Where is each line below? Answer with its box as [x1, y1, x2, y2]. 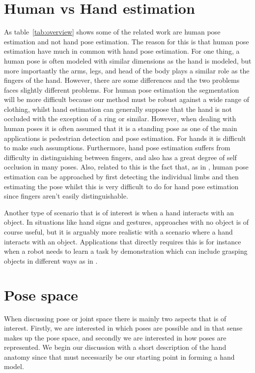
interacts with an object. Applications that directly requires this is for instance [4, 236, 241, 246]
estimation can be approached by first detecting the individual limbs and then [4, 171, 239, 182]
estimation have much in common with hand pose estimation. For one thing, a [4, 46, 240, 56]
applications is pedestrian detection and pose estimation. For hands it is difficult [4, 133, 246, 143]
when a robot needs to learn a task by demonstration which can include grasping [4, 246, 248, 256]
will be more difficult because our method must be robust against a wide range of [4, 94, 249, 104]
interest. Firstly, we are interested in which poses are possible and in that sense [4, 323, 243, 333]
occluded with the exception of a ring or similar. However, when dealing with [4, 113, 236, 124]
